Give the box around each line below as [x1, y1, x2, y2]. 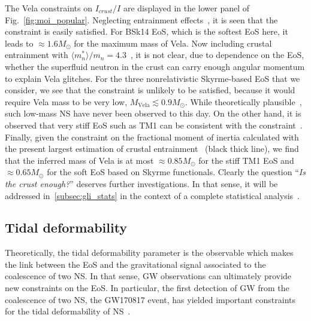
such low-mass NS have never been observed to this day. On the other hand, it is [5, 107, 301, 120]
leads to [5, 36, 34, 49]
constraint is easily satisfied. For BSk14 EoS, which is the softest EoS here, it [5, 25, 288, 38]
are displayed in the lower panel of [123, 2, 250, 14]
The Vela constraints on [5, 2, 93, 14]
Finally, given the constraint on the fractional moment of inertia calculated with [5, 130, 299, 143]
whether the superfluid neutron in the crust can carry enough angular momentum [5, 60, 305, 72]
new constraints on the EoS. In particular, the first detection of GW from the [5, 282, 289, 294]
